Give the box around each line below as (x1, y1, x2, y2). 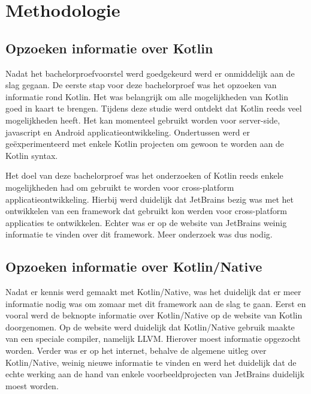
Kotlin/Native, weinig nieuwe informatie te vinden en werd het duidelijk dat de (5, 356, 297, 368)
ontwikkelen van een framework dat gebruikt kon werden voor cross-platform (5, 204, 287, 217)
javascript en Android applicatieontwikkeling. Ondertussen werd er (5, 125, 250, 138)
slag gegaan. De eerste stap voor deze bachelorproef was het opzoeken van (5, 79, 277, 91)
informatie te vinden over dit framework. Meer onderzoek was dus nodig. (5, 228, 273, 240)
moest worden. (5, 379, 59, 392)
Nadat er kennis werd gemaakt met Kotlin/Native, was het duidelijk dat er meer (5, 285, 301, 298)
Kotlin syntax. (5, 149, 58, 161)
